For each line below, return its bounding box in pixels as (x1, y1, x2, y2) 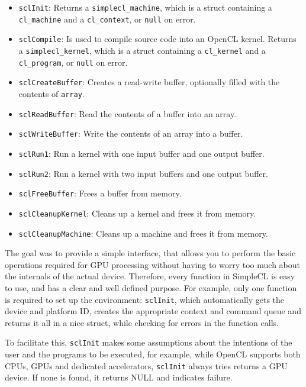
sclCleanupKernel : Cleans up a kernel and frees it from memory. (18, 207, 256, 219)
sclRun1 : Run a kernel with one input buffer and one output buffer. (18, 147, 265, 159)
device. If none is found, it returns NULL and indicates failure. (5, 371, 233, 383)
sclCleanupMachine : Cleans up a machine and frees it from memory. (18, 227, 268, 239)
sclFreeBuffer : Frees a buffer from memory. (18, 187, 182, 199)
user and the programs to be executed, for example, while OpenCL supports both (5, 348, 301, 360)
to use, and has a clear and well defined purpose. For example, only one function (5, 281, 297, 294)
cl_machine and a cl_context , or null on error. (18, 12, 196, 25)
